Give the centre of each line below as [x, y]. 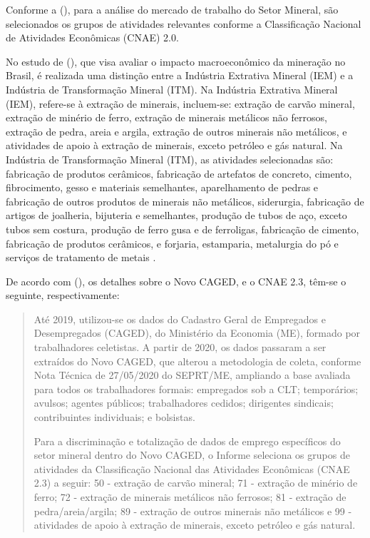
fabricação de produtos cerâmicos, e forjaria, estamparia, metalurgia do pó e [172, 243]
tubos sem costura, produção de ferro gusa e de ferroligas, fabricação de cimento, [183, 229]
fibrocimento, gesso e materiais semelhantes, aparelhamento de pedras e [162, 187]
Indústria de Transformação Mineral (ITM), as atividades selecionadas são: [170, 159]
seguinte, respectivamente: [63, 295]
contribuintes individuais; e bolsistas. [114, 417]
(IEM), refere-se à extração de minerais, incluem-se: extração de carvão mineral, [180, 103]
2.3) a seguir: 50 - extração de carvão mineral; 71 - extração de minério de [196, 483]
